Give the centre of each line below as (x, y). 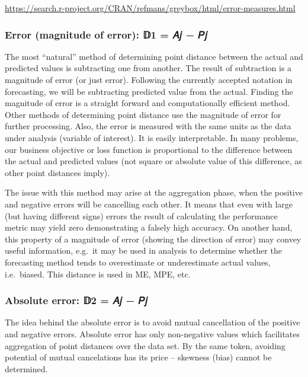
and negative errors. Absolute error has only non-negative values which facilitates (153, 333)
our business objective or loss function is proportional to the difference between (149, 149)
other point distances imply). (57, 172)
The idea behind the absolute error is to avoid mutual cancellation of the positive (153, 322)
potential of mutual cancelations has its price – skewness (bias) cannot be (138, 357)
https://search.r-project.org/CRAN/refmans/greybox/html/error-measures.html (150, 8)
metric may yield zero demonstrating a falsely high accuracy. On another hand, (149, 227)
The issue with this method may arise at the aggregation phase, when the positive (154, 192)
